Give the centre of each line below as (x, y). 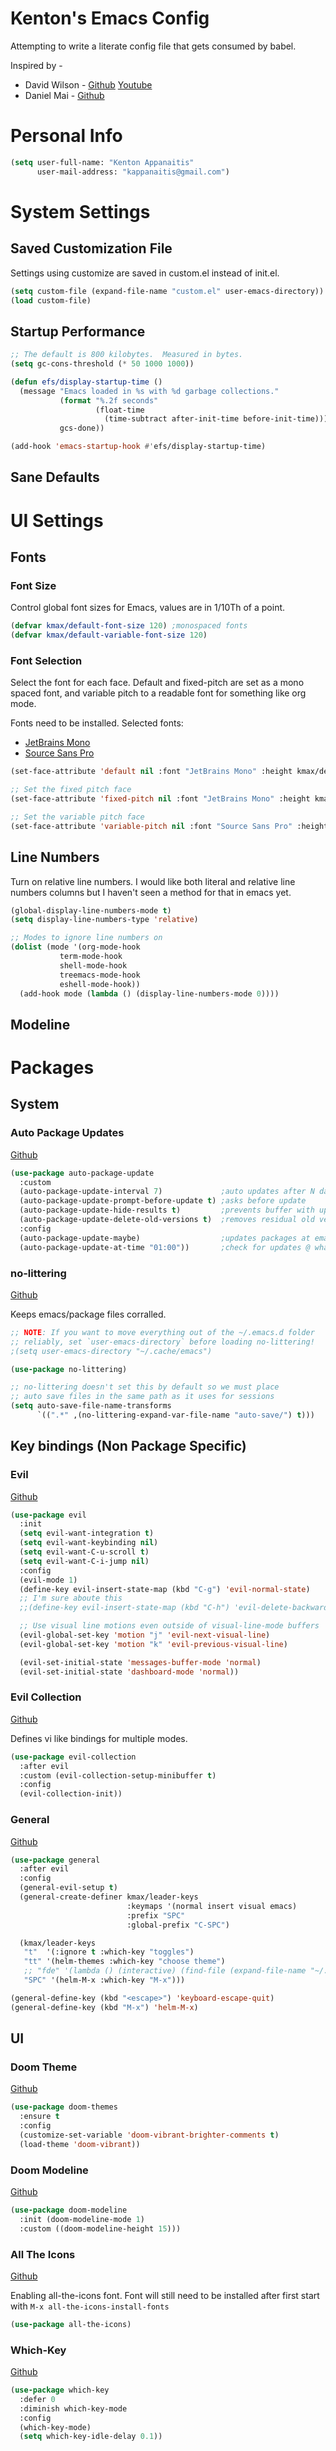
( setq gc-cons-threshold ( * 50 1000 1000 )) (102, 364)
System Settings (80, 211)
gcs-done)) (82, 428)
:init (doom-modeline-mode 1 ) (82, 2219)
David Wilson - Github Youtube (88, 84)
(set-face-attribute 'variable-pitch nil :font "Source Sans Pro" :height (169, 826)
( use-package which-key (60, 2390)
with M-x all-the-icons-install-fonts (90, 2306)
